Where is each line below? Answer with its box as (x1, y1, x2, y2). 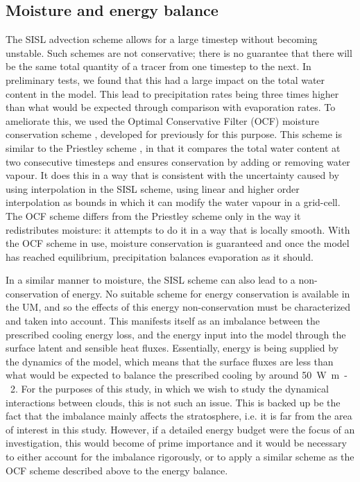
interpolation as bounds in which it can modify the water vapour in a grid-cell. (6, 195, 341, 209)
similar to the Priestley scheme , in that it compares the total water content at (6, 140, 341, 155)
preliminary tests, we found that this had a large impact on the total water (6, 72, 325, 87)
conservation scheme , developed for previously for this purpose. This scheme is (6, 127, 342, 141)
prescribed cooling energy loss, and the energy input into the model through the (6, 327, 346, 341)
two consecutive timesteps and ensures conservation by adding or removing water (6, 154, 350, 169)
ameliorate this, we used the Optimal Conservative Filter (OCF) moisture (6, 113, 319, 128)
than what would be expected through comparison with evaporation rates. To (6, 100, 336, 114)
